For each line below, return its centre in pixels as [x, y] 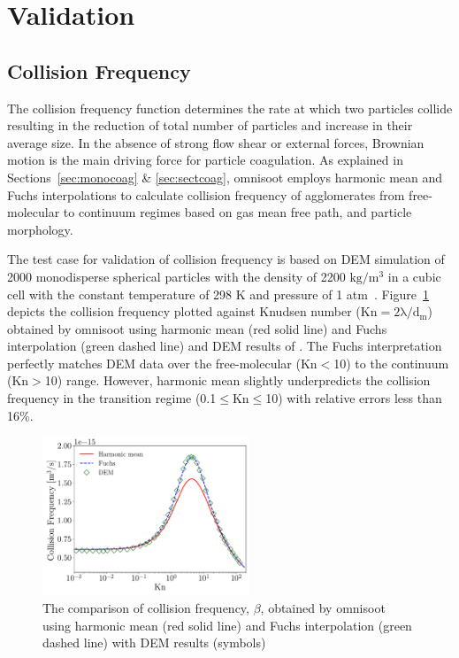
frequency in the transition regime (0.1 [112, 398]
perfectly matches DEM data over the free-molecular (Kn [162, 363]
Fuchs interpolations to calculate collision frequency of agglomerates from [206, 194]
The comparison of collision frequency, [146, 608]
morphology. [40, 229]
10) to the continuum [391, 363]
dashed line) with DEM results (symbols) [154, 643]
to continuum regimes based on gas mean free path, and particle [237, 212]
